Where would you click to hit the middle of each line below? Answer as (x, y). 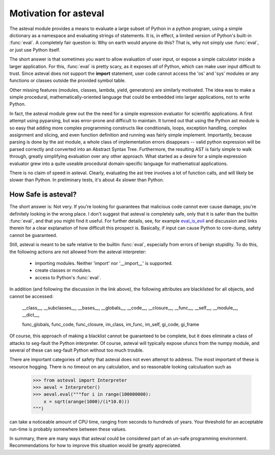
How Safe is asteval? (43, 194)
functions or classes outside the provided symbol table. (68, 81)
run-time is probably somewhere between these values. (68, 429)
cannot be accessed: (31, 296)
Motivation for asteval (57, 13)
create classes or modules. (63, 271)
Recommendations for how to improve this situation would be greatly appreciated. (95, 445)
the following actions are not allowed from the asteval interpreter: (78, 252)
